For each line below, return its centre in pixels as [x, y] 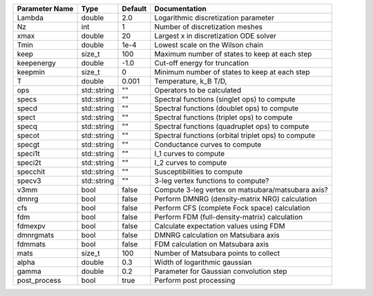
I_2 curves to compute [191, 162]
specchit [31, 171]
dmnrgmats [36, 235]
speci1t [29, 154]
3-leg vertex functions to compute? [212, 181]
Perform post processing [195, 280]
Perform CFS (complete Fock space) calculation [232, 208]
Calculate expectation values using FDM [220, 226]
